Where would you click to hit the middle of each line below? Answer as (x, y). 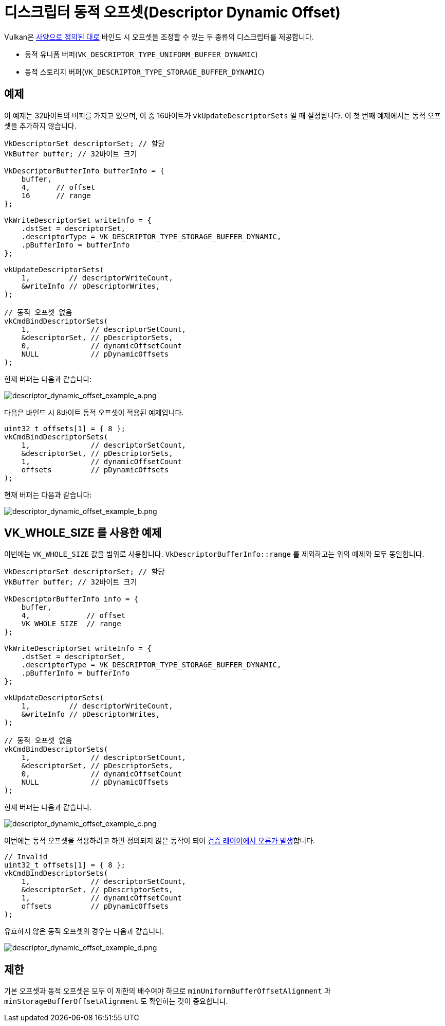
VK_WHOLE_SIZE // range (71, 624)
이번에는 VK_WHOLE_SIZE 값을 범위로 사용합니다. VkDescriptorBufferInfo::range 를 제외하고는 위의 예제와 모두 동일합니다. (214, 554)
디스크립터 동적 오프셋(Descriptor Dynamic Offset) (172, 12)
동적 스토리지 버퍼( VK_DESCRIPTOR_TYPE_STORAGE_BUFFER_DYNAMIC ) (145, 72)
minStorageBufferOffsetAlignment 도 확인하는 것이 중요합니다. (116, 1001)
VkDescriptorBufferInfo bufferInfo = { (84, 171)
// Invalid (26, 857)
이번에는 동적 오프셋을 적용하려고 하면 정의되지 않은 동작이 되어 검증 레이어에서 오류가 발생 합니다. (160, 841)
